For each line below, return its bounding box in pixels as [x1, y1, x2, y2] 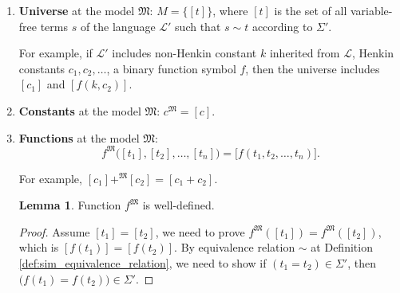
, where [212, 2, 248, 18]
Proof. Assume [18, 223, 90, 240]
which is [18, 239, 59, 256]
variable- [350, 2, 393, 18]
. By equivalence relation [174, 239, 295, 256]
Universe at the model [18, 2, 135, 18]
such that [175, 18, 221, 34]
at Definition [311, 239, 373, 256]
